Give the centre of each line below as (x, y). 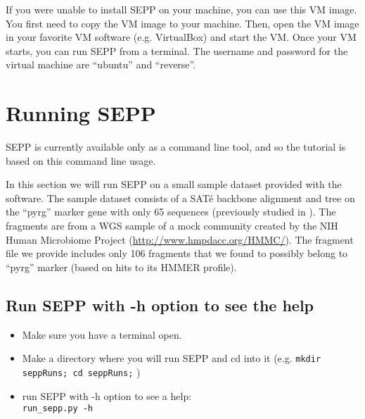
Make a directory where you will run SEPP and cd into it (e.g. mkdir (172, 358)
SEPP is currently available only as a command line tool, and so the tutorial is (176, 147)
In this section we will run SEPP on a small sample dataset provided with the (174, 184)
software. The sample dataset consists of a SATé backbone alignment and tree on (180, 198)
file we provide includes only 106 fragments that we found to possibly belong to (177, 253)
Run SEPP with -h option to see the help (160, 305)
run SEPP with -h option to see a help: (107, 395)
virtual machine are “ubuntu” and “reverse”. (101, 64)
